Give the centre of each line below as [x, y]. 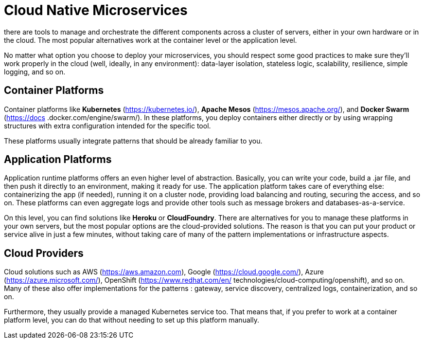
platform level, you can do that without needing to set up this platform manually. [132, 320]
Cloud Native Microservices [96, 10]
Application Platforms [58, 160]
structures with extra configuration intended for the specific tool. [107, 126]
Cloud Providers [44, 253]
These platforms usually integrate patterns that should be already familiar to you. [133, 141]
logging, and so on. [35, 72]
